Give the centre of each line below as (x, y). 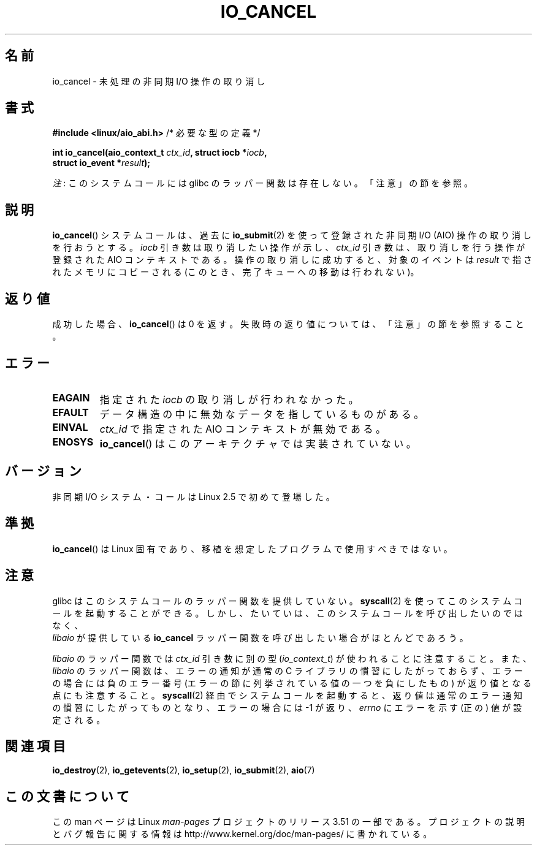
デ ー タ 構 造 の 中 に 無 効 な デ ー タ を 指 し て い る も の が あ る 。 (262, 414)
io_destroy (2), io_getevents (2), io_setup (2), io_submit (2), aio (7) (184, 770)
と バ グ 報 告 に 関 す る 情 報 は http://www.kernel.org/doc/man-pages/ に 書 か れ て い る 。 (242, 834)
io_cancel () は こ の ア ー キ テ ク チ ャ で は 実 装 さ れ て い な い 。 (258, 443)
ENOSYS (73, 442)
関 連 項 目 (35, 746)
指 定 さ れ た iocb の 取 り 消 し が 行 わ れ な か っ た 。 (229, 399)
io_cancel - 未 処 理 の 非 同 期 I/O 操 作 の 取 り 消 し (159, 81)
